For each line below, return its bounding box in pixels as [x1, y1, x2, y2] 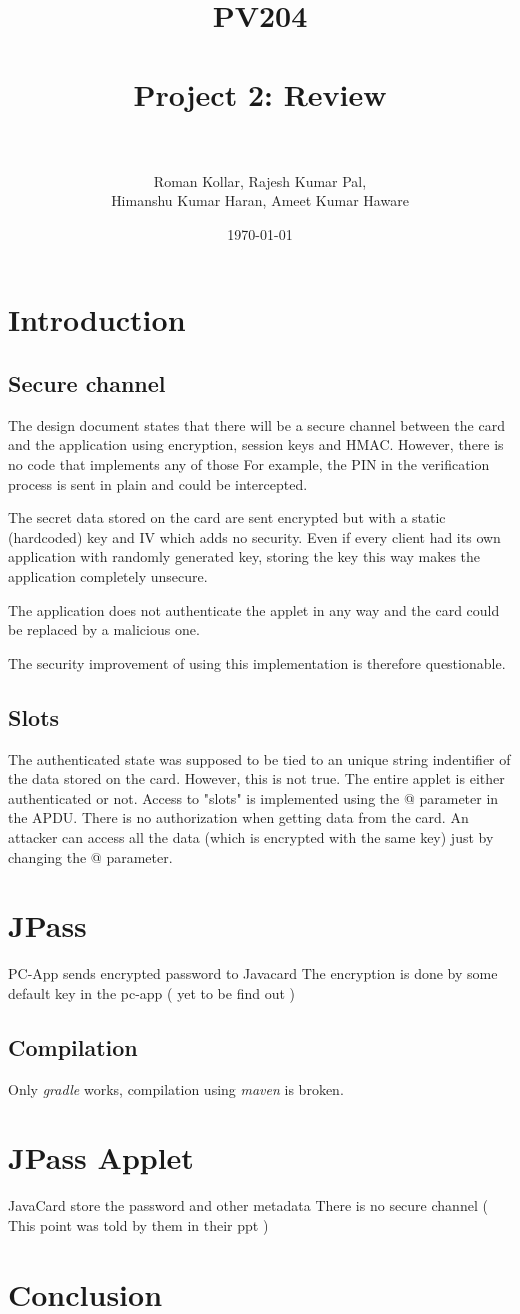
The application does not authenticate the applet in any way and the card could [8, 599, 500, 620]
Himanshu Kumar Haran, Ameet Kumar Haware [111, 190, 409, 211]
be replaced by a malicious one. [8, 619, 200, 640]
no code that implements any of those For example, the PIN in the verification [8, 454, 490, 475]
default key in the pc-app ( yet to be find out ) [8, 982, 296, 1003]
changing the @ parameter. [8, 846, 173, 867]
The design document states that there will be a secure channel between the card [8, 414, 505, 435]
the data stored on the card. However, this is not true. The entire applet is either [8, 768, 505, 789]
